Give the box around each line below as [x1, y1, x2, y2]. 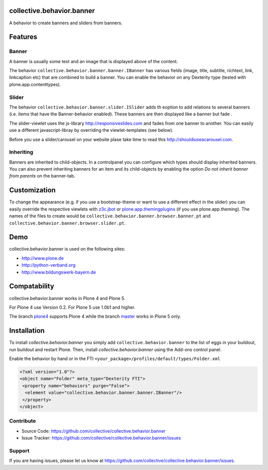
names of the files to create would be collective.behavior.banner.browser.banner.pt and [9, 213, 211, 219]
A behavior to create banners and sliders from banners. [9, 20, 123, 26]
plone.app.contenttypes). [9, 81, 61, 87]
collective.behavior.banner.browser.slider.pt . [9, 220, 126, 226]
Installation [9, 326, 45, 335]
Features [9, 33, 37, 41]
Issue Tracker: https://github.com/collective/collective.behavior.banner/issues [21, 435, 181, 441]
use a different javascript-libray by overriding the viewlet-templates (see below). [9, 127, 174, 133]
